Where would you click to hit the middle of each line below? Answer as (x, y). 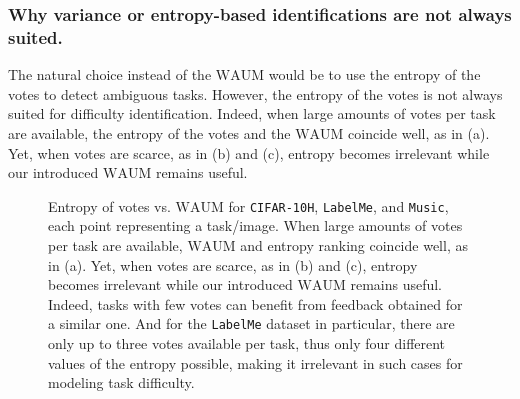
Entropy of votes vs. (109, 205)
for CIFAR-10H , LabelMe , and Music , (338, 205)
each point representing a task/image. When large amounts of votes (255, 225)
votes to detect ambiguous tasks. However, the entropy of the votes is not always (255, 93)
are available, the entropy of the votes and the (149, 132)
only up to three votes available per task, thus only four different (247, 342)
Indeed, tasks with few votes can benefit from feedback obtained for (255, 303)
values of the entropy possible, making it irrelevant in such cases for (255, 362)
